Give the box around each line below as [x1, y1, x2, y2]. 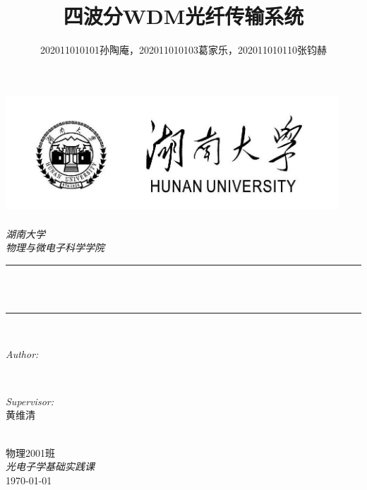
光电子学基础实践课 [6, 459, 95, 474]
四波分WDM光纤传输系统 [63, 1, 304, 30]
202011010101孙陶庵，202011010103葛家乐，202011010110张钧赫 [40, 42, 327, 57]
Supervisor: [6, 393, 54, 408]
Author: [6, 346, 39, 361]
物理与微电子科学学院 [6, 240, 104, 255]
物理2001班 [6, 445, 55, 460]
